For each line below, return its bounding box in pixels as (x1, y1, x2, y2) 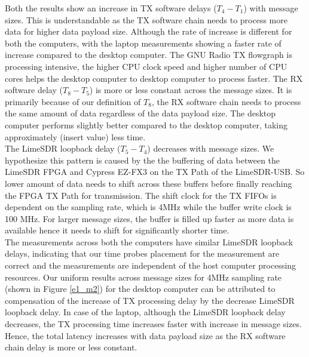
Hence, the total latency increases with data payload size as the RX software (5, 329, 286, 341)
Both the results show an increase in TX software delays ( (5, 2, 217, 14)
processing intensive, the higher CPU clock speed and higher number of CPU (5, 60, 287, 72)
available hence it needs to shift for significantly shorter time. (5, 224, 230, 236)
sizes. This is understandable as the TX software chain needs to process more (5, 13, 287, 26)
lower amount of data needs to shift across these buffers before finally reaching (5, 177, 292, 189)
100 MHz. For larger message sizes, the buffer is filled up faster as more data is (5, 212, 294, 224)
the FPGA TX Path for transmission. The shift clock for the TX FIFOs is (5, 189, 277, 201)
